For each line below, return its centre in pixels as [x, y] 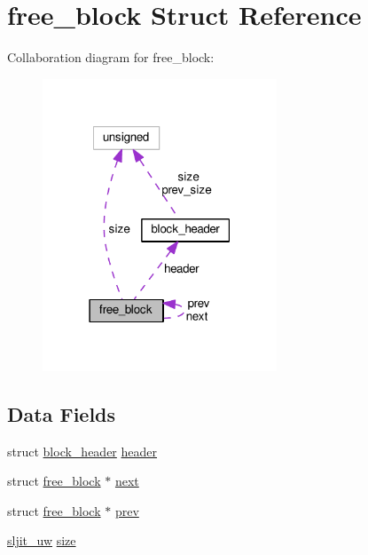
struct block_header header [82, 451]
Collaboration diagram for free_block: [111, 57]
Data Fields [62, 413]
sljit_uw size [42, 540]
